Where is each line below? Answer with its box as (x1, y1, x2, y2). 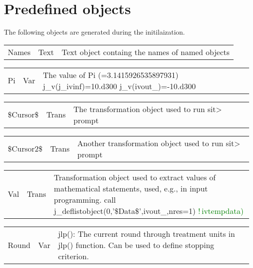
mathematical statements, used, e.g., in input (54, 182, 208, 194)
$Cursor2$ (8, 143, 43, 154)
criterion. (58, 250, 89, 262)
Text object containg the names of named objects (61, 46, 230, 57)
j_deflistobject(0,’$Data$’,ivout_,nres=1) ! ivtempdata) (54, 205, 244, 216)
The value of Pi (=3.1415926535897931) (43, 69, 179, 80)
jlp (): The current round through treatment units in (58, 228, 235, 239)
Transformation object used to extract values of (54, 171, 216, 183)
